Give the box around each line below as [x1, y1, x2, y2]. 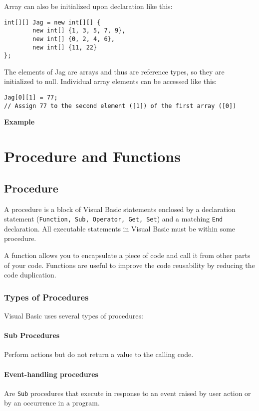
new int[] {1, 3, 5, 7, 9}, [32, 27, 126, 34]
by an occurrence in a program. [4, 397, 100, 408]
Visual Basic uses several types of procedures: [4, 310, 143, 320]
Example [4, 116, 35, 127]
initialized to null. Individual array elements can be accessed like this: [4, 76, 217, 86]
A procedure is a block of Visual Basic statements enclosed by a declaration [4, 203, 236, 214]
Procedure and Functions [4, 146, 181, 166]
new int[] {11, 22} [32, 43, 97, 51]
